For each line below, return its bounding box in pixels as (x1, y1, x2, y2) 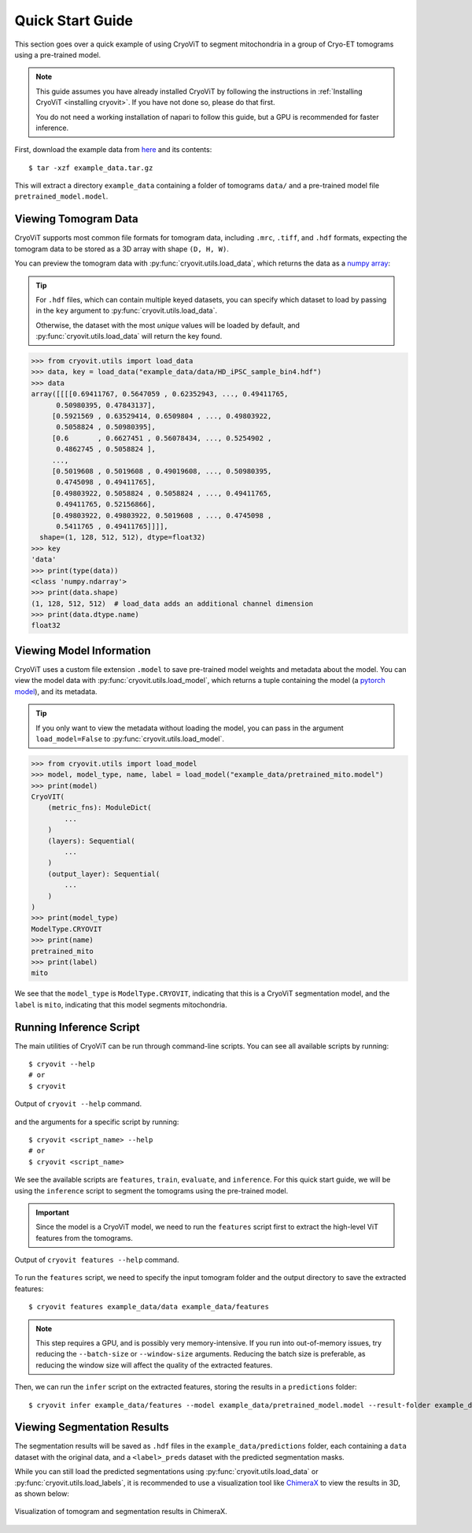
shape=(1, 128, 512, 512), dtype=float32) (39, 533, 206, 542)
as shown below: (14, 1489, 70, 1498)
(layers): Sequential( (47, 836, 135, 845)
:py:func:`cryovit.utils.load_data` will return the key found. (35, 332, 223, 341)
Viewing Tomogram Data (14, 213, 138, 226)
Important (35, 1208, 70, 1217)
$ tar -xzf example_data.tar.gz (28, 163, 153, 173)
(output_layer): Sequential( (47, 869, 160, 878)
